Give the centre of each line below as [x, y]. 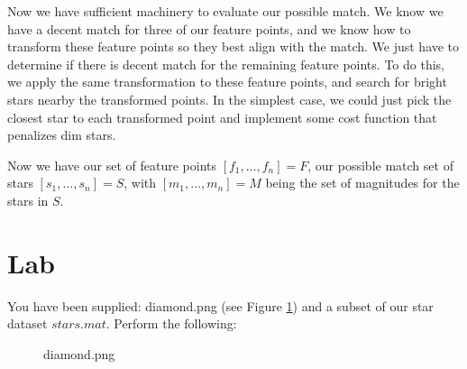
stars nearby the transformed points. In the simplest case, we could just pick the [229, 99]
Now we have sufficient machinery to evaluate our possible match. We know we [225, 11]
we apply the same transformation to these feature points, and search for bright [227, 82]
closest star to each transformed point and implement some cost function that [222, 117]
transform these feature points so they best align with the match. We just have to [233, 46]
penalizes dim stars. [62, 135]
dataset [27, 323]
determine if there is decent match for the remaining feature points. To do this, [226, 64]
